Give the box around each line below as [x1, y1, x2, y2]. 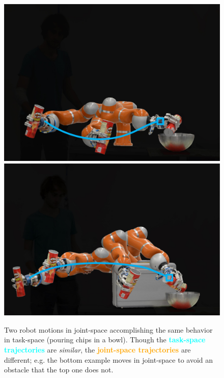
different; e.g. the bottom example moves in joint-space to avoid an [4, 354, 213, 365]
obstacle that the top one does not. [4, 364, 114, 375]
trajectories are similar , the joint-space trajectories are [4, 344, 191, 355]
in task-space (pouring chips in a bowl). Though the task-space [4, 334, 206, 345]
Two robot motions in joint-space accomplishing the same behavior [4, 324, 213, 335]
